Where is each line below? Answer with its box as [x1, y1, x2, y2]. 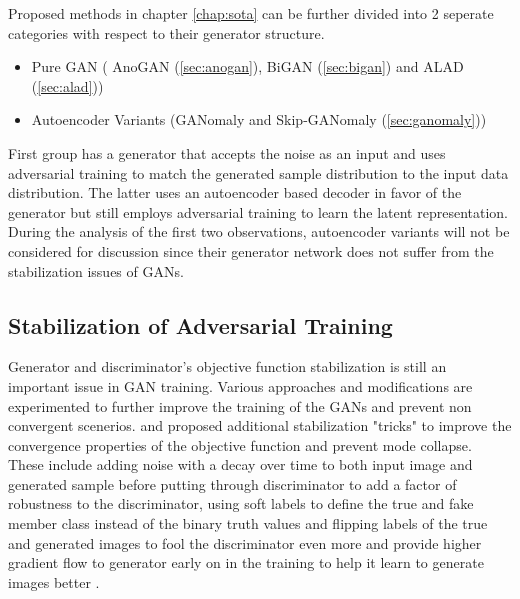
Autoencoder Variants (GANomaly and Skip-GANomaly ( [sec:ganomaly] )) [31, 109, 487, 130]
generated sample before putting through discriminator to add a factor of [8, 473, 457, 494]
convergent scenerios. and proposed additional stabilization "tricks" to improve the [8, 415, 512, 436]
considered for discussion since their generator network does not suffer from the [8, 240, 494, 261]
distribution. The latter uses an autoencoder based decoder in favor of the [8, 182, 462, 203]
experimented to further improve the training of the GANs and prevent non [8, 395, 472, 416]
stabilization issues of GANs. [8, 260, 184, 281]
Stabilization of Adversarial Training [8, 309, 393, 340]
